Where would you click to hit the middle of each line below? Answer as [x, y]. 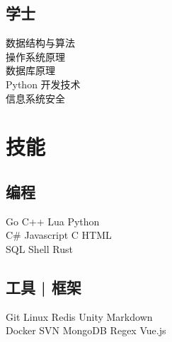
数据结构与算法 [40, 43]
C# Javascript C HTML [59, 235]
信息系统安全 [35, 98]
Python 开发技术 [43, 84]
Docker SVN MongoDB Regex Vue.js [86, 330]
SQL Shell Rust [39, 248]
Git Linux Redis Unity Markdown [79, 316]
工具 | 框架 [44, 287]
